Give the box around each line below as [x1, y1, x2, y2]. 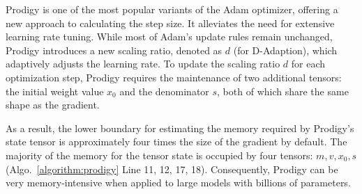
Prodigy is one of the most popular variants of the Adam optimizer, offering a [6, 2, 338, 16]
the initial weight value [6, 83, 104, 98]
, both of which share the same [217, 83, 349, 98]
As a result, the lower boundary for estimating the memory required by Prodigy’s [6, 120, 354, 135]
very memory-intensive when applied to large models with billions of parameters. [6, 175, 351, 190]
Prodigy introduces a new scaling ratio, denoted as [6, 42, 223, 57]
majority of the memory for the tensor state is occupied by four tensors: [6, 147, 313, 162]
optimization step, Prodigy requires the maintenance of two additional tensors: [6, 70, 342, 84]
